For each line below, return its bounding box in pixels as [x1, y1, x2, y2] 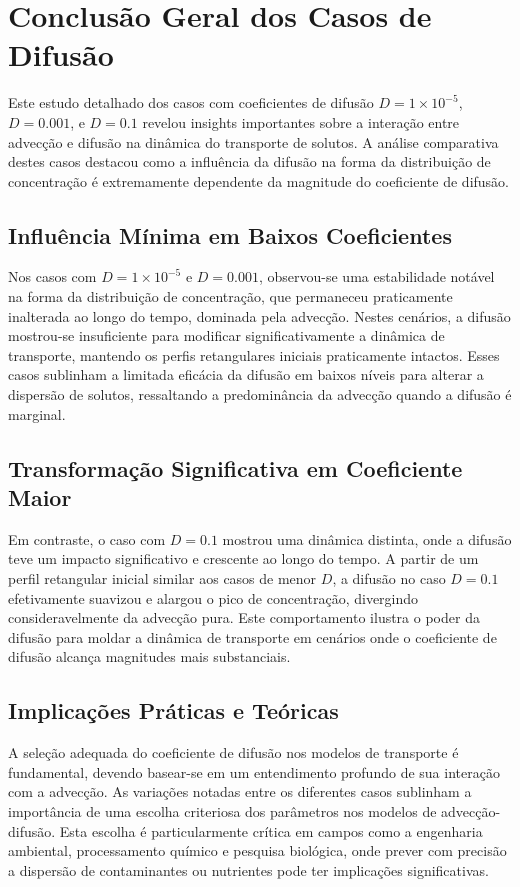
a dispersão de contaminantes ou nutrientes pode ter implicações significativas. [8, 859, 489, 880]
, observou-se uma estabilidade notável [258, 266, 495, 287]
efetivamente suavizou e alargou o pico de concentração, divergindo [8, 587, 419, 608]
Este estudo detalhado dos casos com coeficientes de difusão [8, 92, 374, 113]
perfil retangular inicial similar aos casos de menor [8, 568, 317, 589]
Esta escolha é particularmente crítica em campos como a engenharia [59, 820, 483, 841]
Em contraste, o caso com [8, 528, 166, 549]
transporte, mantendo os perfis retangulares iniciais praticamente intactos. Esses [8, 344, 500, 365]
